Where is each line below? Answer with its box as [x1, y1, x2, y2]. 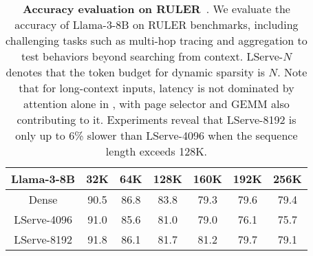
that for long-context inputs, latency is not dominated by [19, 80, 294, 96]
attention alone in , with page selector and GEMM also [23, 96, 290, 111]
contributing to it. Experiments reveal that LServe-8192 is [17, 111, 296, 127]
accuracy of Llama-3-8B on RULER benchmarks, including [14, 17, 299, 32]
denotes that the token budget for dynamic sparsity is [6, 64, 266, 80]
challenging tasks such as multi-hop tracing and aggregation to [6, 32, 307, 48]
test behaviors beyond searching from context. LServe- [21, 48, 283, 64]
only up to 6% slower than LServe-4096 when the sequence [15, 127, 298, 143]
